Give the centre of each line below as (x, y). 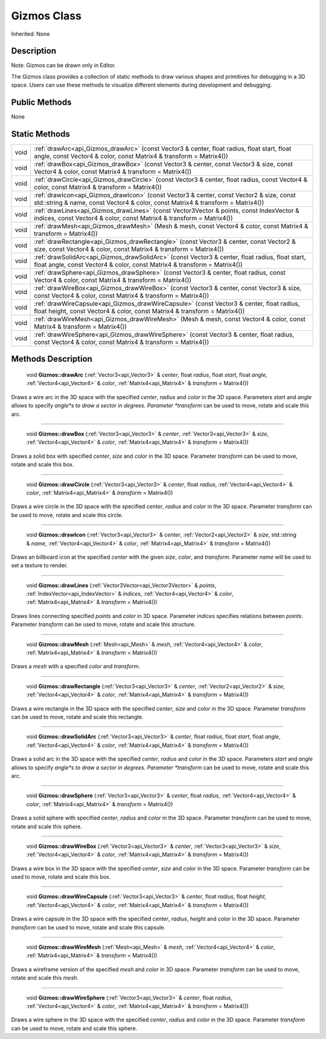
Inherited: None (30, 34)
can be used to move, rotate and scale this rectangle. (77, 717)
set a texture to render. (40, 565)
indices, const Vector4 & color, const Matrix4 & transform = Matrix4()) (133, 218)
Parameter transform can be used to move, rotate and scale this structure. (104, 624)
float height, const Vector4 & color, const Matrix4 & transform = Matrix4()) (139, 311)
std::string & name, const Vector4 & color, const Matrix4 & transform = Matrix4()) (149, 203)
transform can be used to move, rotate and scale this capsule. (88, 927)
